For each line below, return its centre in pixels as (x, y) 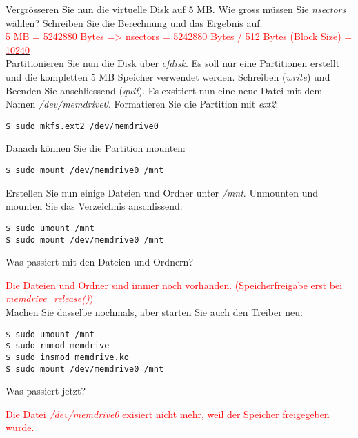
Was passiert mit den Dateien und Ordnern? (100, 262)
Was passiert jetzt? (46, 391)
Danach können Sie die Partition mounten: (96, 148)
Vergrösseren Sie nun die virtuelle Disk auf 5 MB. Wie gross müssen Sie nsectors (176, 9)
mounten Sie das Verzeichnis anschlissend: (94, 206)
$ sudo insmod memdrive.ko (67, 357)
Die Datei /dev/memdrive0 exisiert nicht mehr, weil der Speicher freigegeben (168, 414)
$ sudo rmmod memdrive (58, 346)
